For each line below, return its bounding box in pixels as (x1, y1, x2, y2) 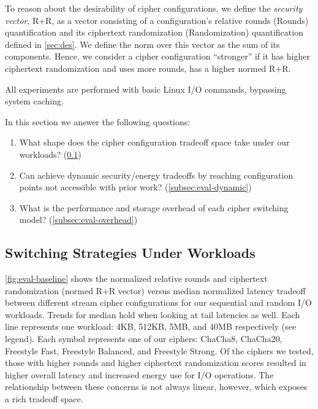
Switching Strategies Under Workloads (5, 243, 256, 262)
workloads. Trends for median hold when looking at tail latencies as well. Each (5, 308, 300, 321)
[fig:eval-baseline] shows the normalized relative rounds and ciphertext (5, 272, 268, 285)
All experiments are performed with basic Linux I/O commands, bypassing (5, 82, 286, 95)
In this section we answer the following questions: (5, 115, 191, 128)
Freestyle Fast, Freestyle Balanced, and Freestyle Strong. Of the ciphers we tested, (5, 344, 314, 357)
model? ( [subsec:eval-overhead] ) (19, 213, 138, 226)
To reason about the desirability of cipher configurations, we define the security (5, 2, 303, 14)
